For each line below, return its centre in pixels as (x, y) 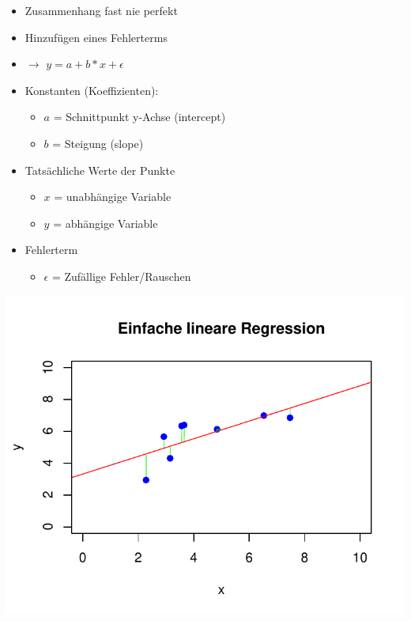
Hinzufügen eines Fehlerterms (96, 37)
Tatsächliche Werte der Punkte (100, 170)
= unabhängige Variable (113, 197)
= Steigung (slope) (98, 143)
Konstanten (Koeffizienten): (92, 90)
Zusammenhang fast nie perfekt (101, 10)
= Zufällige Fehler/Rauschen (121, 276)
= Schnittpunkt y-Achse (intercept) (140, 117)
